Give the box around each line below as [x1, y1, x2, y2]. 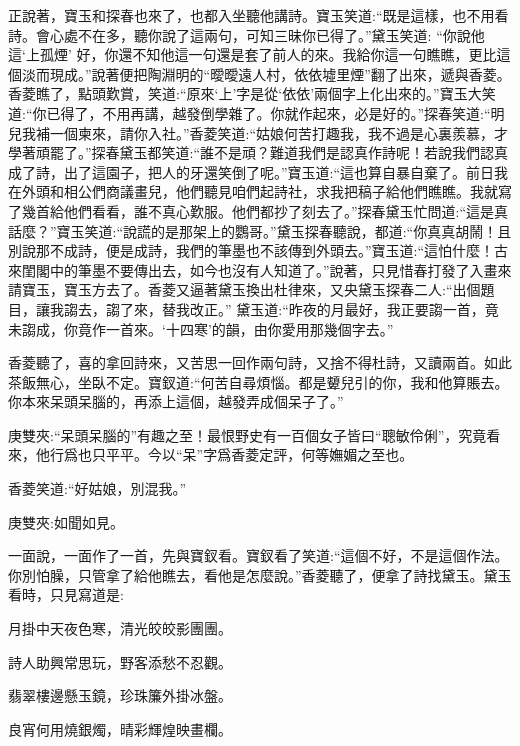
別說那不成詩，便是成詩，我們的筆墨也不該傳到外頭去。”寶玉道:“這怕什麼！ [8, 240, 495, 261]
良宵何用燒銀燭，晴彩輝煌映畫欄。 [8, 718, 232, 739]
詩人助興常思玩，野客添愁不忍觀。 [8, 651, 232, 672]
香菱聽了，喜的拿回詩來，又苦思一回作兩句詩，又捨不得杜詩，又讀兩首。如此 [8, 352, 512, 373]
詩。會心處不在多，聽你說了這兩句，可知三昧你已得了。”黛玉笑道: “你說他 [8, 24, 485, 45]
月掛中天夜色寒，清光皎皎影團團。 [8, 618, 232, 639]
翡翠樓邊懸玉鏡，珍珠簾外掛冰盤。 [8, 685, 232, 706]
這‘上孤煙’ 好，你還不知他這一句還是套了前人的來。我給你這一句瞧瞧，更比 [8, 44, 497, 65]
